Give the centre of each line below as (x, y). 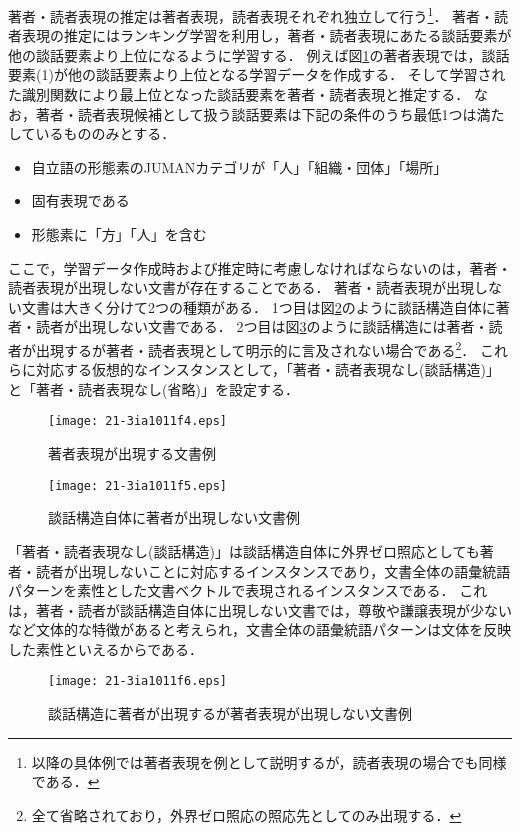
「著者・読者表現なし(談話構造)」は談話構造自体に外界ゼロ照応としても (244, 550)
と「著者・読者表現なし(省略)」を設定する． (153, 388)
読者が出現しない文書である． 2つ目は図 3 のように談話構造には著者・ (262, 326)
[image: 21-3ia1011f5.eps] (137, 485)
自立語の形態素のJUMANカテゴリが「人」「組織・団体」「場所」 (239, 166)
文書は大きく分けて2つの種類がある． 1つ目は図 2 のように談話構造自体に (258, 306)
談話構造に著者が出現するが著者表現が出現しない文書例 (230, 713)
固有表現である (80, 200)
